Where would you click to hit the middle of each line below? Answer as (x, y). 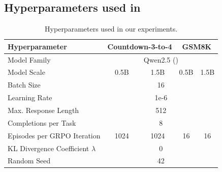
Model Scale (26, 72)
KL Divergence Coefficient (49, 148)
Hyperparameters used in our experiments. (111, 29)
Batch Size (24, 85)
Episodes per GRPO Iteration (54, 135)
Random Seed (29, 161)
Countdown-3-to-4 (140, 46)
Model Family (29, 59)
